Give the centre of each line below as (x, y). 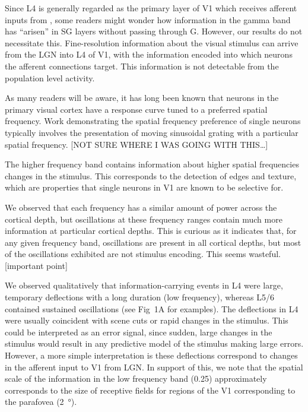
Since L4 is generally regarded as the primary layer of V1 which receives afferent (151, 8)
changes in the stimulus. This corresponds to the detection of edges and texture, (151, 175)
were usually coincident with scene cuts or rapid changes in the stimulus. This (147, 320)
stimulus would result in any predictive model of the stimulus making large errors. (154, 343)
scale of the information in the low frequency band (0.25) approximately (136, 378)
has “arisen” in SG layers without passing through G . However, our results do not (154, 31)
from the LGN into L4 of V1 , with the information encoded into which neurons (149, 54)
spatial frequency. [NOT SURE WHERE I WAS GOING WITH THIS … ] (136, 144)
